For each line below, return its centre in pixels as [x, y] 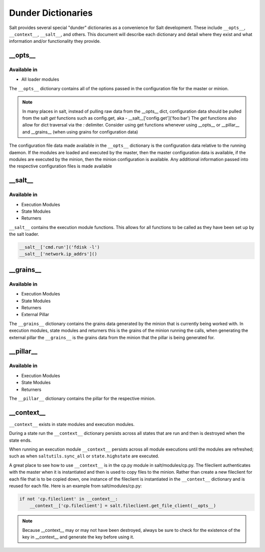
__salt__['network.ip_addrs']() [58, 254]
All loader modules [40, 79]
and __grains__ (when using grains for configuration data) [80, 132]
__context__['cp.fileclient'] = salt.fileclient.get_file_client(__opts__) [123, 506]
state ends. [20, 440]
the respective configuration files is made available [61, 166]
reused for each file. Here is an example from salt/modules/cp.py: [76, 486]
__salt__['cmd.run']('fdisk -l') [60, 247]
